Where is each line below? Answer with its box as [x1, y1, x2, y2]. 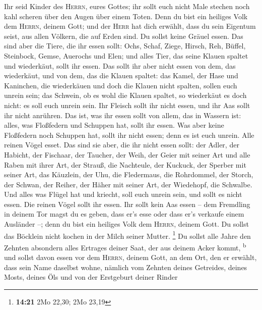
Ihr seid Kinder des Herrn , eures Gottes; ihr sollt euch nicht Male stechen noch [4, 1, 250, 11]
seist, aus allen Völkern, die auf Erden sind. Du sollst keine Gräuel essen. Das [4, 30, 243, 41]
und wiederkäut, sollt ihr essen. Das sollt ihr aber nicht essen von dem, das [4, 60, 236, 71]
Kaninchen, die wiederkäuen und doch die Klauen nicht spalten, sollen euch [4, 80, 237, 90]
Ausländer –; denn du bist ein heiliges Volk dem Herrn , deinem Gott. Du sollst [4, 219, 249, 229]
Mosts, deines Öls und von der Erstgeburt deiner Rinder [4, 272, 178, 282]
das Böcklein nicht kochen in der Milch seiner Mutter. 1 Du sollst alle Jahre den [4, 229, 251, 241]
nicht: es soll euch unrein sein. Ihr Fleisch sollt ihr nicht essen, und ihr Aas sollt [4, 99, 250, 110]
